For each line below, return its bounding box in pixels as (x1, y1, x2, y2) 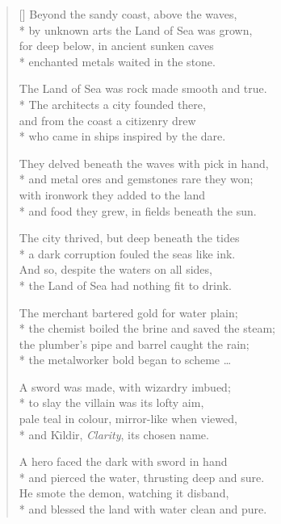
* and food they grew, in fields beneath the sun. (19, 202, 257, 219)
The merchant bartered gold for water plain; (19, 304, 238, 321)
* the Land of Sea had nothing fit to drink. (19, 276, 232, 293)
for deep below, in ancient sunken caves (19, 37, 214, 54)
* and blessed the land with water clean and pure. (19, 501, 267, 518)
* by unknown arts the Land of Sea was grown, (19, 21, 253, 38)
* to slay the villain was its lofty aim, (19, 394, 204, 411)
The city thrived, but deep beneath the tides (19, 229, 240, 246)
